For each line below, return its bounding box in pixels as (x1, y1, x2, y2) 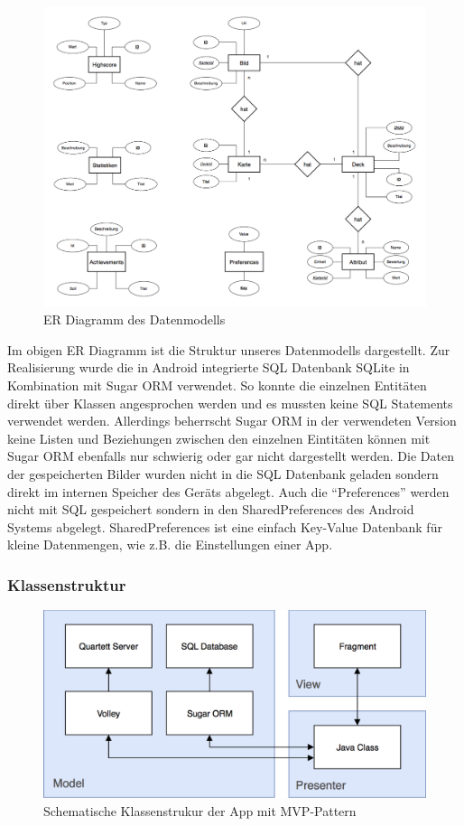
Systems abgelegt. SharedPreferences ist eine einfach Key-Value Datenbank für (7, 517, 442, 536)
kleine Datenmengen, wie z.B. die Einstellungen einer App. (7, 535, 333, 554)
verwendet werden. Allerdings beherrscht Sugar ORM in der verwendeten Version (7, 411, 457, 430)
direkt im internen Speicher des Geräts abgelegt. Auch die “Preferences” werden (7, 482, 450, 501)
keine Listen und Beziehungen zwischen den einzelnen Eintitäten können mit (7, 428, 431, 447)
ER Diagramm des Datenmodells (43, 310, 226, 329)
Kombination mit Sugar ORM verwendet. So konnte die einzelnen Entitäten (7, 376, 427, 395)
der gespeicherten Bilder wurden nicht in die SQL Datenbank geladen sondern (7, 465, 439, 483)
